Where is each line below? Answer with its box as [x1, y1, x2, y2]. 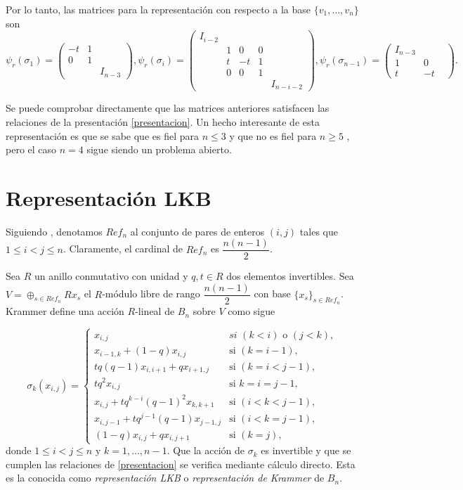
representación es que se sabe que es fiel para [6, 128, 200, 143]
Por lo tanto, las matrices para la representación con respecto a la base [6, 2, 311, 16]
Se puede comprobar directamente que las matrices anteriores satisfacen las [6, 101, 330, 115]
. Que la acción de [167, 443, 245, 458]
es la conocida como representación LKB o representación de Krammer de [6, 470, 325, 485]
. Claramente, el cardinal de [63, 241, 183, 256]
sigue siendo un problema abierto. [86, 142, 232, 157]
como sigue [228, 304, 275, 318]
